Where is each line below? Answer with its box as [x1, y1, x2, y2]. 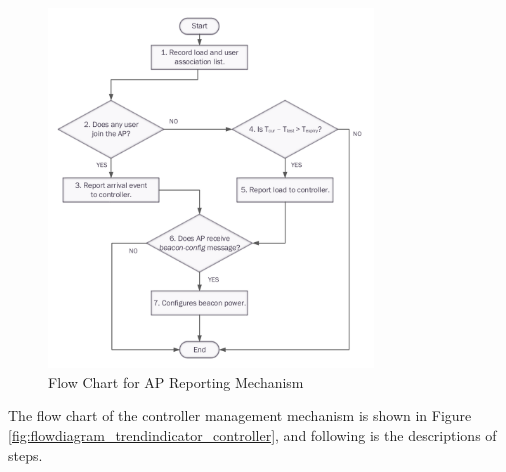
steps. [8, 444, 43, 465]
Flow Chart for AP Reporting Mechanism [48, 371, 304, 392]
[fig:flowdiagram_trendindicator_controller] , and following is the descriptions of [8, 424, 497, 445]
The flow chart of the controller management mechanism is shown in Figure [8, 405, 472, 426]
